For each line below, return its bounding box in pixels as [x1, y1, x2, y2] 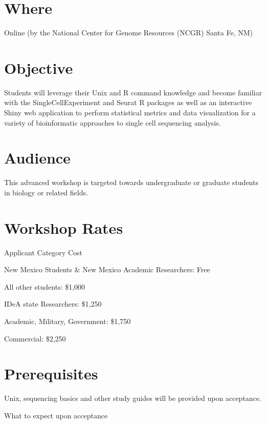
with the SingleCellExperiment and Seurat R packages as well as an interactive [4, 97, 252, 108]
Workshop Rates [4, 217, 123, 238]
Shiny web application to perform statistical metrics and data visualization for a [4, 107, 256, 118]
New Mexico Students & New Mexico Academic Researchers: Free [4, 264, 210, 275]
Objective [4, 57, 73, 78]
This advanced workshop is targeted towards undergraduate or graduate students [4, 177, 258, 188]
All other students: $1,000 [4, 281, 85, 292]
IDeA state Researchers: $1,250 [4, 298, 102, 309]
